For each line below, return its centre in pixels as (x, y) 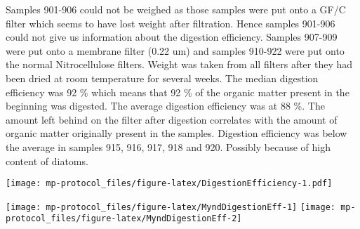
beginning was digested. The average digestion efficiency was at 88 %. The (165, 106)
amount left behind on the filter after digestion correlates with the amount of (172, 119)
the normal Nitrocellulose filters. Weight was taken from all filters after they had (179, 64)
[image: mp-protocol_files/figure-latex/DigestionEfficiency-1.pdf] (169, 184)
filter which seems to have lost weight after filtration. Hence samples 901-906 (171, 23)
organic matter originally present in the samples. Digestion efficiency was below (176, 133)
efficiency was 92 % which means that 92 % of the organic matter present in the (178, 92)
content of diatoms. (47, 161)
